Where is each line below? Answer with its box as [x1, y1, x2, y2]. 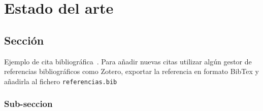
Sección [4, 32, 44, 48]
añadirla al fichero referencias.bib [4, 76, 117, 86]
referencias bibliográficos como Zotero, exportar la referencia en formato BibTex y [4, 66, 259, 77]
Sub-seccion [4, 97, 53, 110]
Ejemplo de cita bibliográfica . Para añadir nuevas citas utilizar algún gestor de [4, 56, 252, 66]
